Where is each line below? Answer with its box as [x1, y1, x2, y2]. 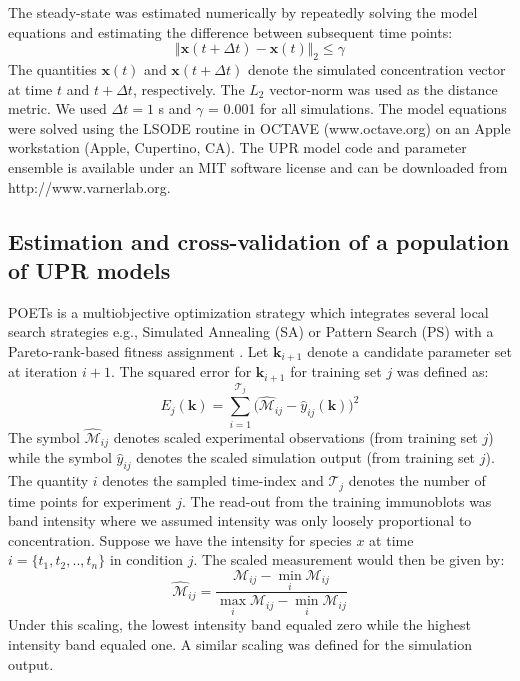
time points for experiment [8, 490, 172, 511]
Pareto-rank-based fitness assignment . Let [8, 340, 269, 361]
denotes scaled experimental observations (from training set [113, 426, 478, 447]
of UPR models [8, 254, 171, 285]
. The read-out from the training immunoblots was [181, 490, 492, 511]
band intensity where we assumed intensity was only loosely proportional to [8, 510, 472, 531]
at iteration [8, 361, 78, 382]
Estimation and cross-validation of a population [8, 225, 510, 256]
